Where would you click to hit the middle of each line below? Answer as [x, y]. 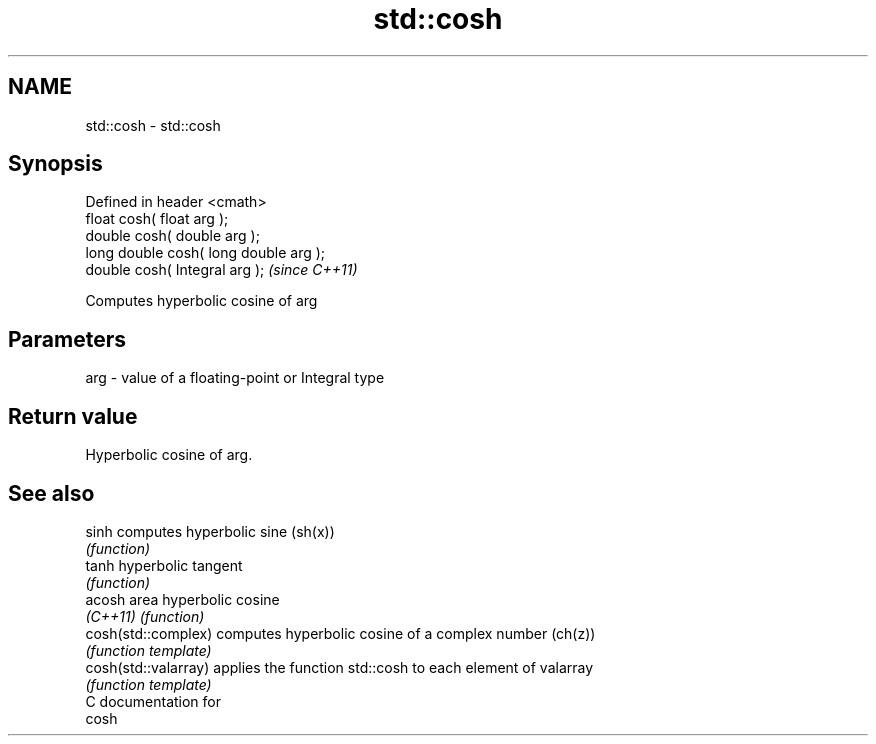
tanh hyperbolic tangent [164, 565]
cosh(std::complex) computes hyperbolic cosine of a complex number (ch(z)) [340, 633]
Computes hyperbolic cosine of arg [201, 301]
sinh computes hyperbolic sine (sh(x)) [210, 531]
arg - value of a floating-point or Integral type [235, 378]
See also [51, 493]
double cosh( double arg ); [172, 236]
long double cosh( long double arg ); [205, 253]
